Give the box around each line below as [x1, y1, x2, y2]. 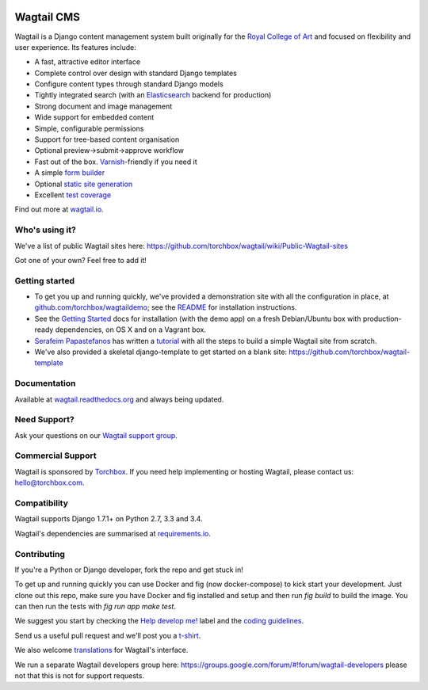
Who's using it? [14, 224, 77, 235]
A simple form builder [34, 168, 105, 177]
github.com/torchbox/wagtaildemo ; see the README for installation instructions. [34, 303, 297, 312]
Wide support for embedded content [34, 112, 155, 122]
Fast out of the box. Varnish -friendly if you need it [34, 157, 197, 166]
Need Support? [14, 414, 75, 425]
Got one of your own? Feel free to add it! [14, 255, 147, 265]
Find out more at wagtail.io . [14, 204, 104, 214]
